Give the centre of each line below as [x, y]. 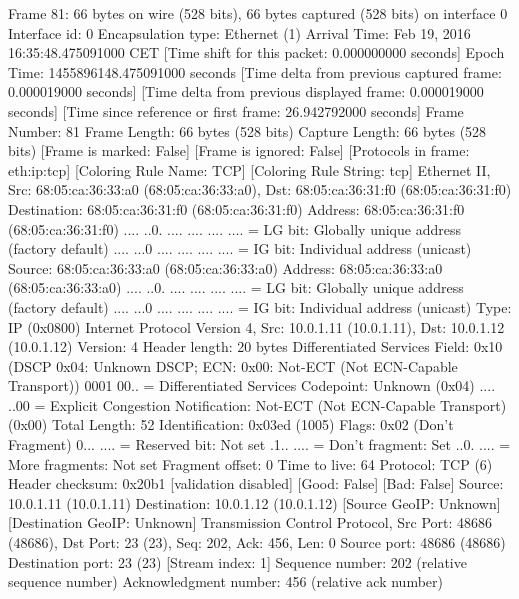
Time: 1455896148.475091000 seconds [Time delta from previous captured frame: [255, 71]
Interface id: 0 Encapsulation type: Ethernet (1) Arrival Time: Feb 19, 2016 [239, 32]
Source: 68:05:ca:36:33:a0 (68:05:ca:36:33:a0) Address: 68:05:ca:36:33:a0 [225, 267]
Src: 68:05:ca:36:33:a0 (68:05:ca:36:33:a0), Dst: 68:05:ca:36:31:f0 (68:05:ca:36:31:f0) [260, 189]
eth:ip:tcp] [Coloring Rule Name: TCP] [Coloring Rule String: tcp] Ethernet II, [249, 169]
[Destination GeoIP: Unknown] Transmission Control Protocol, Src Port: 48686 [250, 522]
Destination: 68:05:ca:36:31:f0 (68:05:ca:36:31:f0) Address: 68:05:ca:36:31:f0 [236, 208]
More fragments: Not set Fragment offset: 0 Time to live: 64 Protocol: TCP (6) [250, 463]
